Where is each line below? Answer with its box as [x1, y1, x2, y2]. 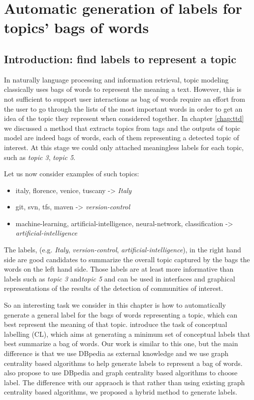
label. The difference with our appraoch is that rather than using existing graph [4, 377, 245, 387]
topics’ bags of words [4, 17, 149, 38]
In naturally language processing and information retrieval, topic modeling [4, 74, 229, 84]
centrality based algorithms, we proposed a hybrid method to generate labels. [4, 387, 237, 397]
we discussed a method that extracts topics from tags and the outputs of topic [4, 122, 241, 133]
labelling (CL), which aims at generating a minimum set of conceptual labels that [4, 328, 251, 339]
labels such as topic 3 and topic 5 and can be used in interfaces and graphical [4, 273, 235, 283]
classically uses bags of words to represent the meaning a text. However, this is [4, 84, 242, 94]
